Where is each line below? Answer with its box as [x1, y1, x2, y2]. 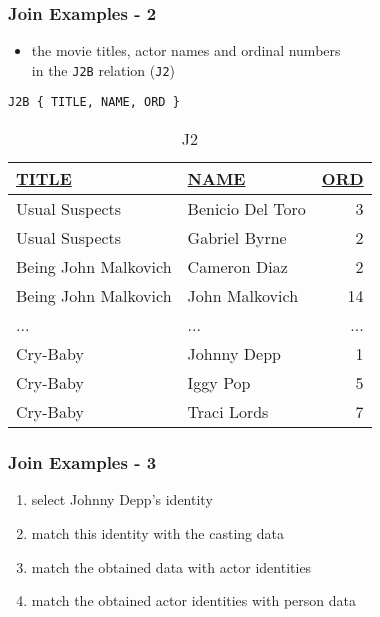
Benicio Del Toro [187, 197, 306, 221]
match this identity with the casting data [31, 522, 284, 543]
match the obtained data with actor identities [31, 556, 312, 577]
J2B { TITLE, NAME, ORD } [8, 95, 180, 110]
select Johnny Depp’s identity [31, 489, 213, 510]
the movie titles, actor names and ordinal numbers [31, 40, 341, 61]
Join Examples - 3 [8, 450, 157, 475]
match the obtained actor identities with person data [31, 590, 356, 611]
